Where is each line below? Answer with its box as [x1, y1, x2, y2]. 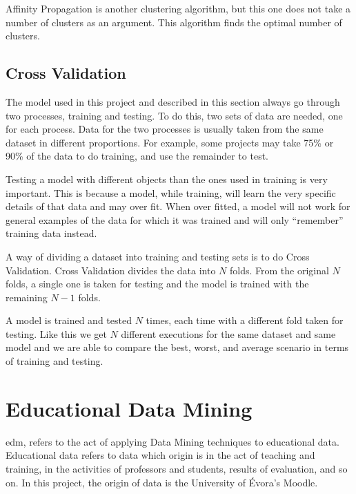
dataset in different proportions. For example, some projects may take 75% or [6, 135, 334, 149]
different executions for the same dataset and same [121, 326, 336, 341]
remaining [6, 289, 48, 304]
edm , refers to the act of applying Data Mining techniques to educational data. [6, 434, 339, 448]
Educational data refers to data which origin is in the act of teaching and [6, 448, 315, 462]
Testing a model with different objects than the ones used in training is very [6, 171, 328, 186]
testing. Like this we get [6, 326, 107, 341]
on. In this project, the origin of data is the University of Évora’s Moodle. [6, 475, 318, 489]
